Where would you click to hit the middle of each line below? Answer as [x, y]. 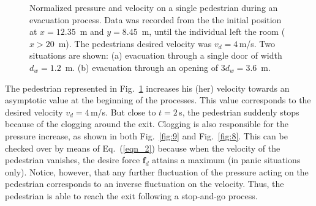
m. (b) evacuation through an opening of [141, 67]
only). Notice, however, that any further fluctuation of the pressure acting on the [157, 171]
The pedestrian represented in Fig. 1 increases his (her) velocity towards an [147, 88]
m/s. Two [257, 43]
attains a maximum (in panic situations [226, 160]
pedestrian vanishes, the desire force [73, 160]
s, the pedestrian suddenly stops [239, 112]
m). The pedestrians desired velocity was [135, 43]
